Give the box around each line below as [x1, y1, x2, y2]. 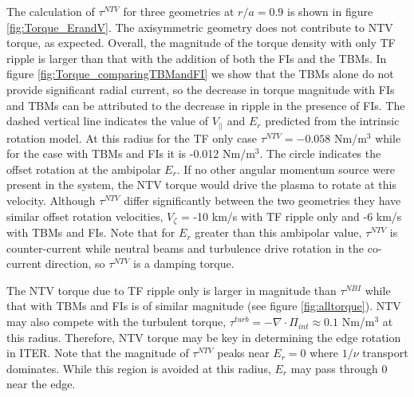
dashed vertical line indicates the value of [6, 112, 208, 129]
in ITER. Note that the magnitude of [6, 344, 189, 361]
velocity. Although [6, 192, 96, 209]
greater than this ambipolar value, [195, 224, 362, 241]
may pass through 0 [290, 360, 388, 376]
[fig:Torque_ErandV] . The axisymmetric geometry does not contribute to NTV [6, 18, 393, 35]
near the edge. [6, 375, 76, 392]
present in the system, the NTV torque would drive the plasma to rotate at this [6, 176, 396, 193]
